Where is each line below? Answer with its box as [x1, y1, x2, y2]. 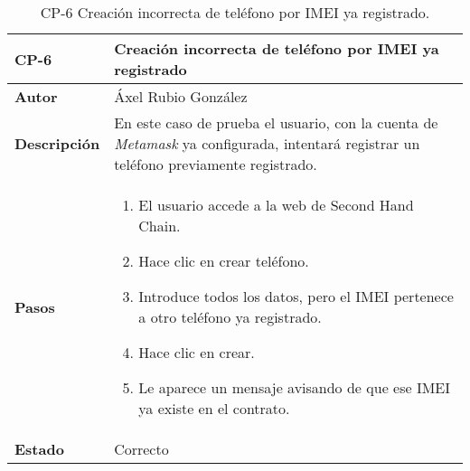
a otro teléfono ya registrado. [138, 306, 322, 327]
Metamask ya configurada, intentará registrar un [114, 133, 420, 154]
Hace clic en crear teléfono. [138, 250, 309, 271]
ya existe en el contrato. [138, 398, 290, 419]
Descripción [14, 133, 100, 154]
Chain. [138, 215, 181, 236]
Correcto [114, 438, 169, 459]
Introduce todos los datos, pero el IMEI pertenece [138, 286, 454, 306]
